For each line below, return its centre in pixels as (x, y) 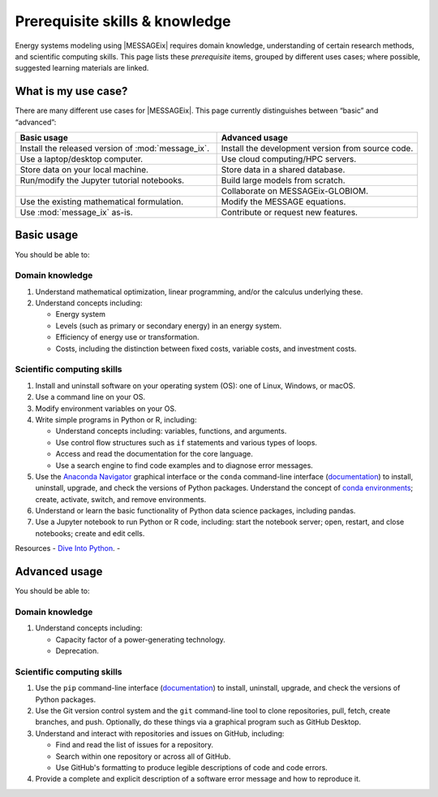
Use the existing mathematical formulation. (102, 201)
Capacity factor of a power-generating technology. (141, 639)
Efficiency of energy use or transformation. (127, 337)
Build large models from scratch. (283, 180)
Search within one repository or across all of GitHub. (143, 756)
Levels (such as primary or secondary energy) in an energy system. (169, 326)
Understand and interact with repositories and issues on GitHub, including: (160, 733)
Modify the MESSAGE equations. (283, 201)
